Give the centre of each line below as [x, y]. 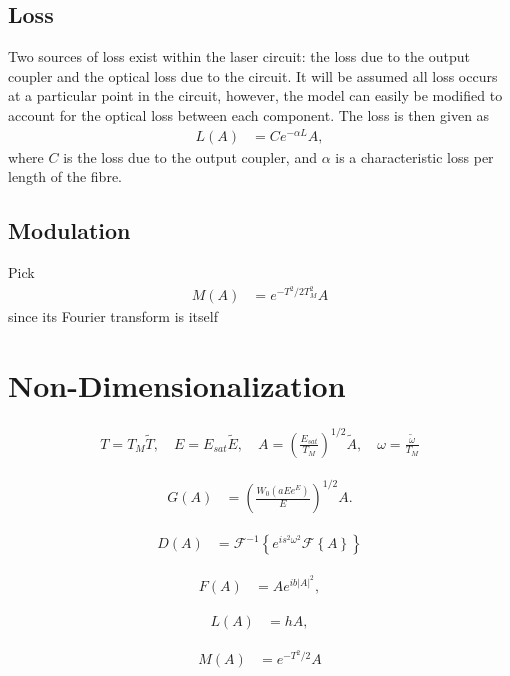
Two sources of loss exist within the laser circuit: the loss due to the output [239, 56]
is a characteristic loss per [414, 156]
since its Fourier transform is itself [113, 316]
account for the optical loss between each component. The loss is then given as [249, 114]
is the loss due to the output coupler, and [190, 156]
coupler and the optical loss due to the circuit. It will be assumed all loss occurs [253, 75]
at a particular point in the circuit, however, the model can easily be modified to [255, 95]
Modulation [69, 230]
